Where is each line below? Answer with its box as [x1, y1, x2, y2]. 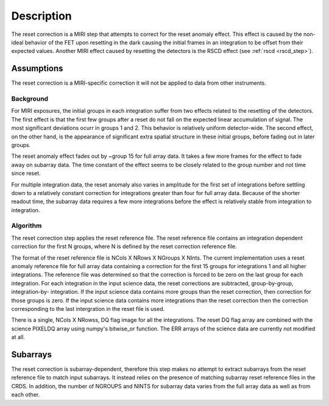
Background [11, 94, 49, 103]
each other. [11, 391, 40, 399]
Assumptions [11, 63, 63, 74]
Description [11, 9, 73, 23]
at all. [11, 333, 26, 341]
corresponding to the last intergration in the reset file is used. [11, 305, 165, 312]
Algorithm [11, 221, 42, 230]
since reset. [11, 169, 41, 177]
